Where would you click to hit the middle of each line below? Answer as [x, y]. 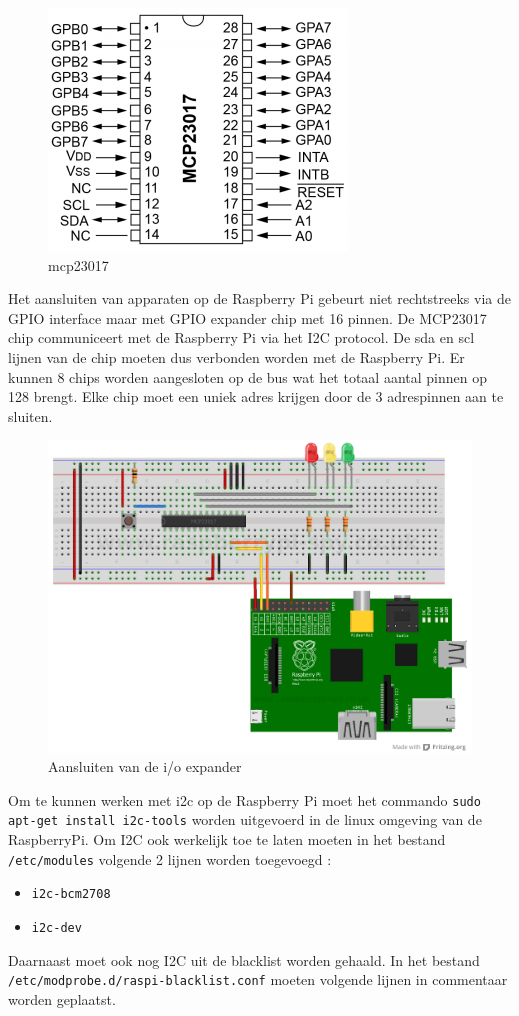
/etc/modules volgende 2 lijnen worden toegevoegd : [170, 858]
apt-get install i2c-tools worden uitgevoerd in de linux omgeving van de [245, 819]
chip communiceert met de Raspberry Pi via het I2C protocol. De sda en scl [241, 337]
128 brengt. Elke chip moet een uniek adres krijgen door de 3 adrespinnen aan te [256, 396]
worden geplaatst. [62, 998]
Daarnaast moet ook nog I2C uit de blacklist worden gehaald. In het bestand [244, 959]
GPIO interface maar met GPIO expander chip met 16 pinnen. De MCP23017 [247, 317]
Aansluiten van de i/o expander [145, 766]
